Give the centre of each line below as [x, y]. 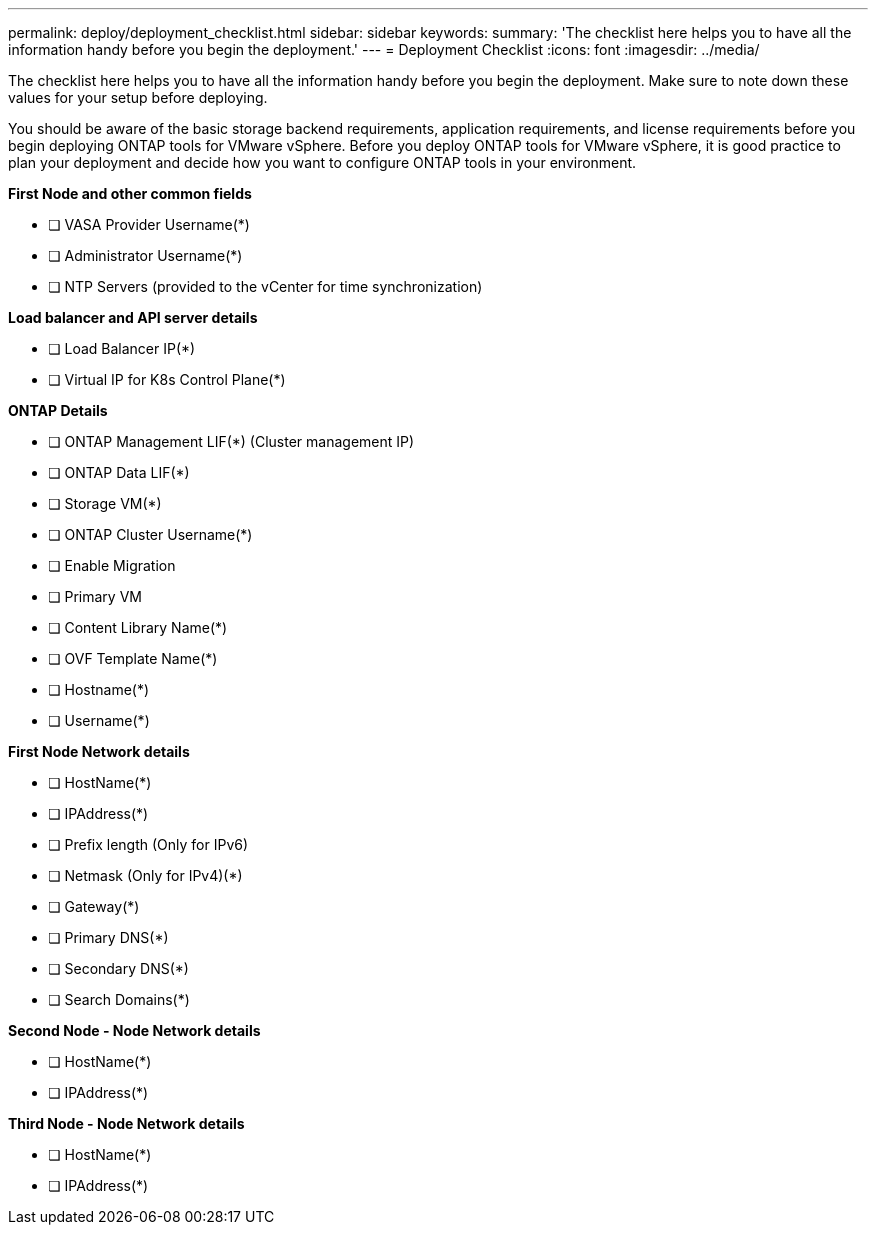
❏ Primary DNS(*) [108, 937]
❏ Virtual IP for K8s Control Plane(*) [167, 379]
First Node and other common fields [130, 193]
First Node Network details [99, 751]
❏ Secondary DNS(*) [118, 968]
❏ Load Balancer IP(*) [122, 348]
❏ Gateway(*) [94, 906]
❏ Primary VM [95, 596]
